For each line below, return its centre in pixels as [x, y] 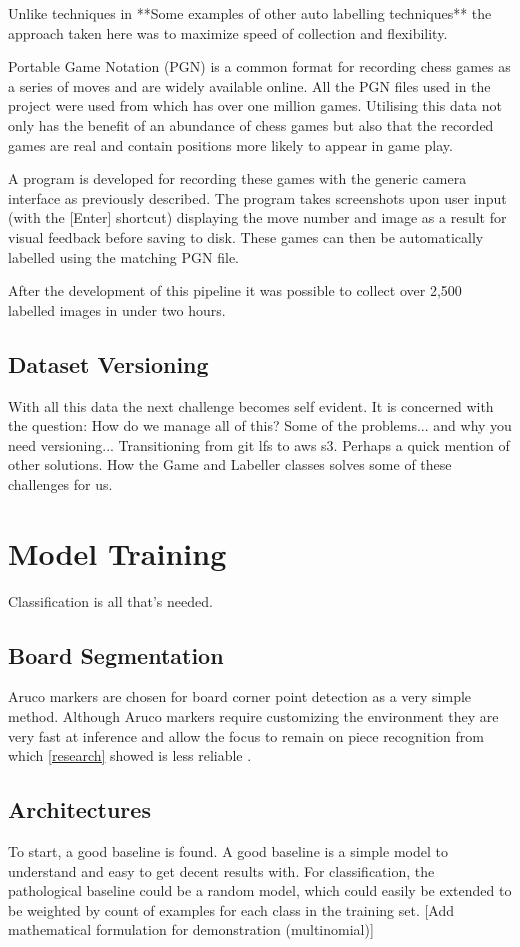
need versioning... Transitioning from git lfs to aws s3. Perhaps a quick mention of [259, 444]
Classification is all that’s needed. [110, 600]
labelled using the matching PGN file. [123, 256]
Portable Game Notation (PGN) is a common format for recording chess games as [259, 66]
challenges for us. [60, 483]
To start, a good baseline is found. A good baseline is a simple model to [228, 850]
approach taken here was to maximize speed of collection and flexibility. [228, 32]
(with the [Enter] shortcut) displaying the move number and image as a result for [257, 217]
